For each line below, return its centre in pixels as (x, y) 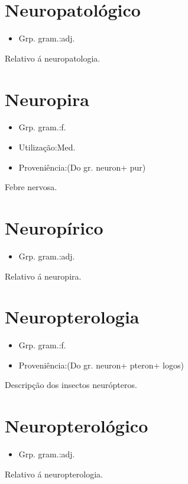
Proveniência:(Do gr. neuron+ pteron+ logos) (101, 365)
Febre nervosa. (31, 187)
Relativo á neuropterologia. (54, 474)
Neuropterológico (77, 426)
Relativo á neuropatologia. (53, 58)
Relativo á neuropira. (43, 276)
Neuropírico (54, 227)
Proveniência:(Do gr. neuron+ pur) (82, 167)
